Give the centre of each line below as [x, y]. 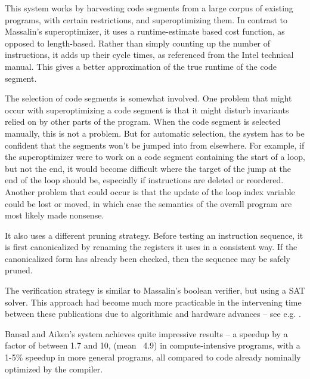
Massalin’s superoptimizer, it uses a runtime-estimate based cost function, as [145, 31]
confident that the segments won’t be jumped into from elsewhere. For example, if [155, 145]
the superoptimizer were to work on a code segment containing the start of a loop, [155, 157]
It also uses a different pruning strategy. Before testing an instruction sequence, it [154, 235]
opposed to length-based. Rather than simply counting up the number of [138, 43]
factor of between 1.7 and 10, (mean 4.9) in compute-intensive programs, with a [153, 345]
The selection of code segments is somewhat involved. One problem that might [148, 98]
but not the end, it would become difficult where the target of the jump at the [148, 168]
